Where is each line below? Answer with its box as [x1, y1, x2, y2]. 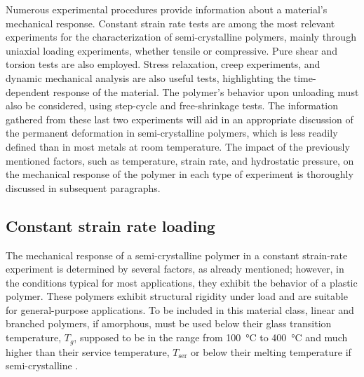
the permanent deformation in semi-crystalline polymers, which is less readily [6, 125, 338, 140]
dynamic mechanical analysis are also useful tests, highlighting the [6, 70, 291, 85]
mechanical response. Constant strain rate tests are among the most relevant [6, 15, 335, 30]
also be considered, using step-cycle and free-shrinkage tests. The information [6, 98, 338, 113]
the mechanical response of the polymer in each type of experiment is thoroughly [6, 167, 353, 181]
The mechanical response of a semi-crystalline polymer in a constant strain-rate [6, 247, 348, 262]
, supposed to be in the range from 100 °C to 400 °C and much [74, 330, 348, 345]
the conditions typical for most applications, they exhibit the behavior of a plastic [6, 275, 358, 289]
